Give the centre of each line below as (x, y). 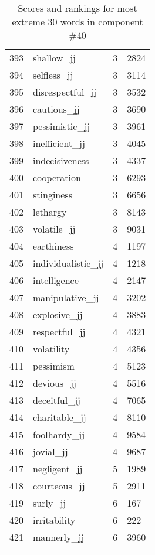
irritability (54, 520)
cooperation (57, 177)
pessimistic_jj (62, 126)
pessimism (54, 366)
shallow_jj (55, 58)
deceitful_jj (57, 400)
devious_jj (55, 383)
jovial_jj (50, 451)
